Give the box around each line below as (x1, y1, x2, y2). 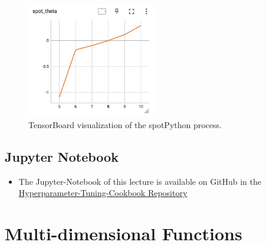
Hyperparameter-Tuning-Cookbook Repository (18, 187, 188, 199)
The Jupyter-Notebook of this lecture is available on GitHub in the (18, 175, 262, 187)
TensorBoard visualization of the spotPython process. (28, 119, 222, 130)
